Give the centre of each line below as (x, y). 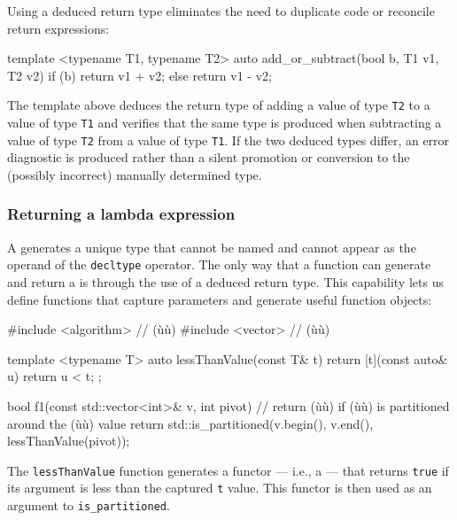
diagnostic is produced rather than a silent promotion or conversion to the (209, 157)
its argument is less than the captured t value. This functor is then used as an (220, 488)
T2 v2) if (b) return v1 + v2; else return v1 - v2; (139, 75)
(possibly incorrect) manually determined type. (135, 174)
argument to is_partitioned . (89, 505)
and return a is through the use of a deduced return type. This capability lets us (225, 282)
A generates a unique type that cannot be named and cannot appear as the (212, 247)
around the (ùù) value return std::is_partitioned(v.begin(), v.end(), (190, 423)
